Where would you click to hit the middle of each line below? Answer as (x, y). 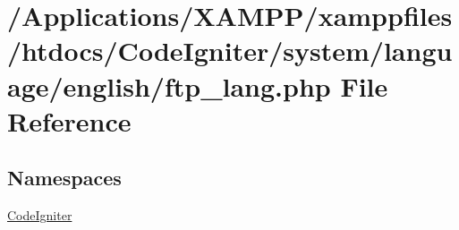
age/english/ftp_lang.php (169, 85)
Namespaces (64, 178)
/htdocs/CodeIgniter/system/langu (230, 51)
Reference (69, 120)
